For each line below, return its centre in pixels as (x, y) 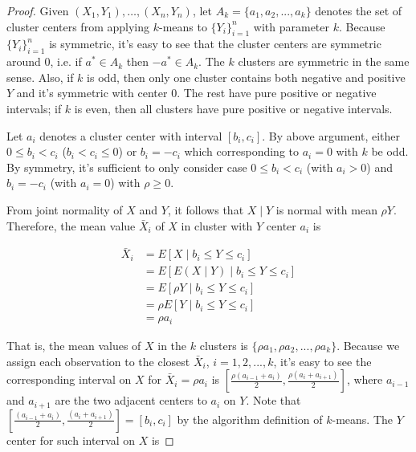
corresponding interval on (69, 379)
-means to (183, 26)
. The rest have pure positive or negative (277, 93)
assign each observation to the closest (98, 361)
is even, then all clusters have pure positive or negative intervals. (233, 108)
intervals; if (34, 108)
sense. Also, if (40, 77)
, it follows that (206, 209)
